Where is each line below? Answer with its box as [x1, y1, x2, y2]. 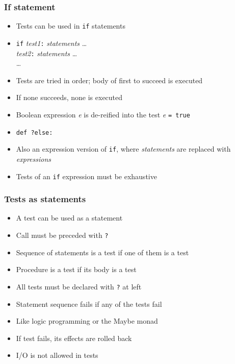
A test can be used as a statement [16, 212, 123, 223]
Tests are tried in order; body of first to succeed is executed [16, 75, 203, 85]
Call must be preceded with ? [16, 230, 109, 240]
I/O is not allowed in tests [16, 350, 98, 360]
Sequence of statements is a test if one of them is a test [16, 247, 189, 257]
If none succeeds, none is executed [16, 92, 123, 103]
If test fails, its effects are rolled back [16, 332, 132, 343]
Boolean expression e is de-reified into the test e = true [16, 109, 190, 119]
